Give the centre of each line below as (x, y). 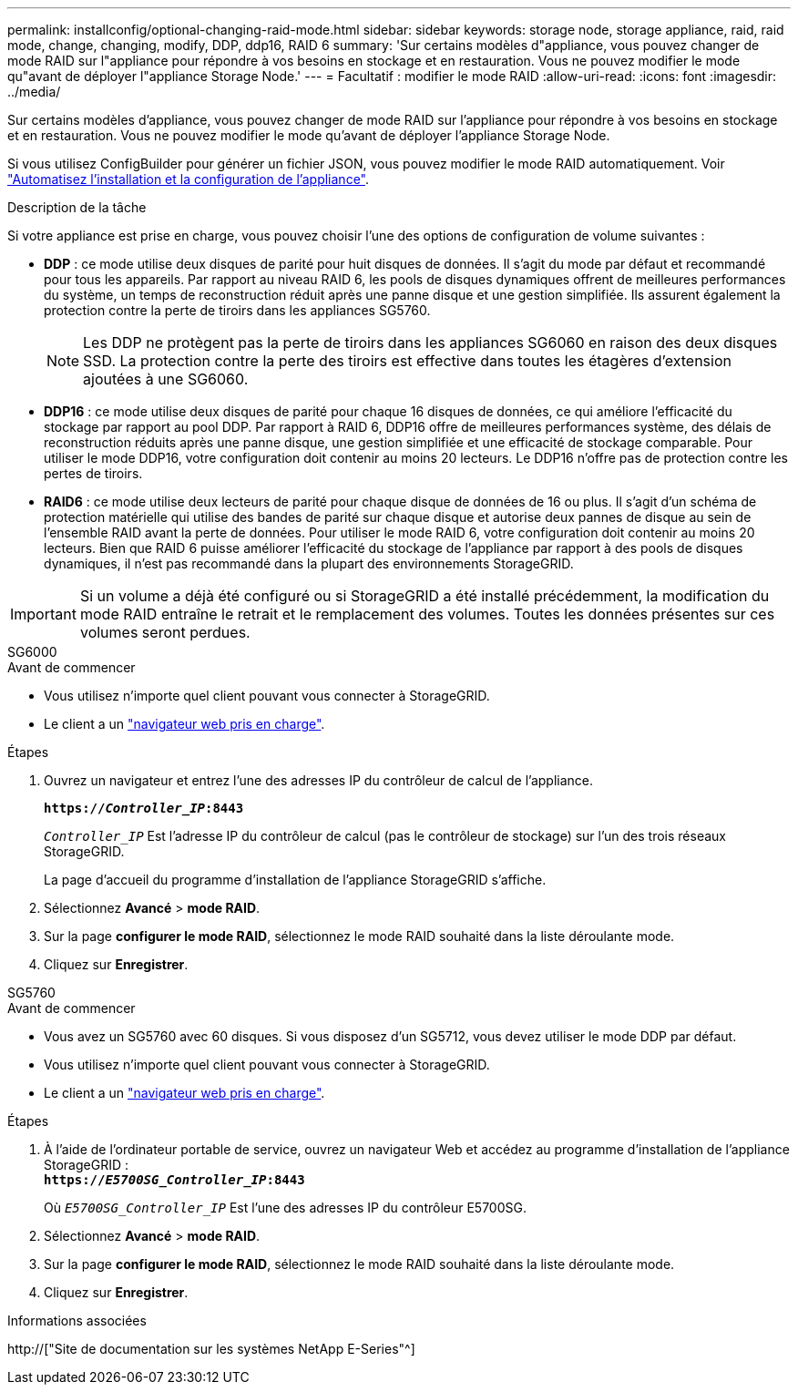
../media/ (34, 92)
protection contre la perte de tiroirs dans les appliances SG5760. (237, 310)
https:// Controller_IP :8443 (144, 808)
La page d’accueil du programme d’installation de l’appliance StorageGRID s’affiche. (295, 880)
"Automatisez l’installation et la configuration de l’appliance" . (189, 179)
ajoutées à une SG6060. (166, 379)
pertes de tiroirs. (93, 473)
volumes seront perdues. (165, 632)
